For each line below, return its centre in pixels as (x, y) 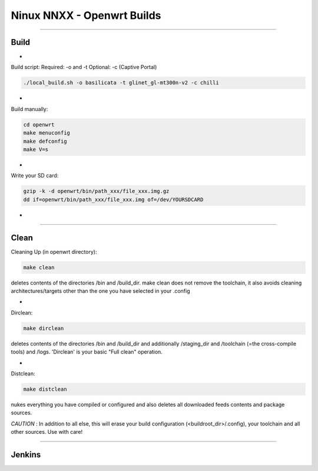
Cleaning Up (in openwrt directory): (54, 251)
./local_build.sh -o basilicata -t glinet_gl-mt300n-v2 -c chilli (121, 83)
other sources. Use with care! (47, 432)
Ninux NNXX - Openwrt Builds (86, 15)
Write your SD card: (35, 176)
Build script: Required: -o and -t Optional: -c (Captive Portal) (84, 67)
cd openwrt (39, 125)
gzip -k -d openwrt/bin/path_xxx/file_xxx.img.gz (96, 191)
